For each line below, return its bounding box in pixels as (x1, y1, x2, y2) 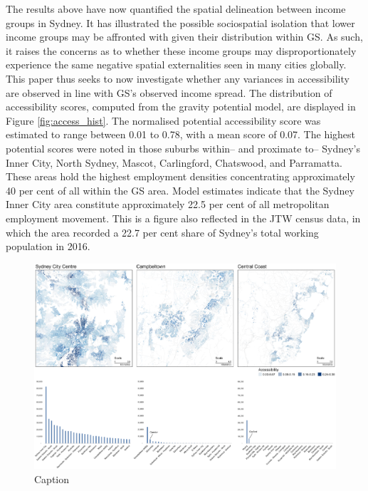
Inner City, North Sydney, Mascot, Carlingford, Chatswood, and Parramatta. (6, 155, 342, 170)
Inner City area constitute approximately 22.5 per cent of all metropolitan (6, 197, 330, 212)
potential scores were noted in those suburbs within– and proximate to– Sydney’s (6, 140, 361, 155)
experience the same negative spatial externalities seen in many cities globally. (6, 57, 347, 72)
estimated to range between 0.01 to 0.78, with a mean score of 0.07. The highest (6, 127, 356, 142)
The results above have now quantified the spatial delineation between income (6, 1, 346, 16)
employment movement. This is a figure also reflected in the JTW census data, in (6, 210, 361, 225)
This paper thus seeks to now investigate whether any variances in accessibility (6, 71, 349, 86)
